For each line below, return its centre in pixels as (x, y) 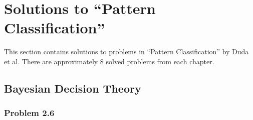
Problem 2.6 (29, 113)
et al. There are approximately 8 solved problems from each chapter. (109, 61)
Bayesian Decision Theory (73, 88)
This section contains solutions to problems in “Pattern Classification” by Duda (126, 52)
